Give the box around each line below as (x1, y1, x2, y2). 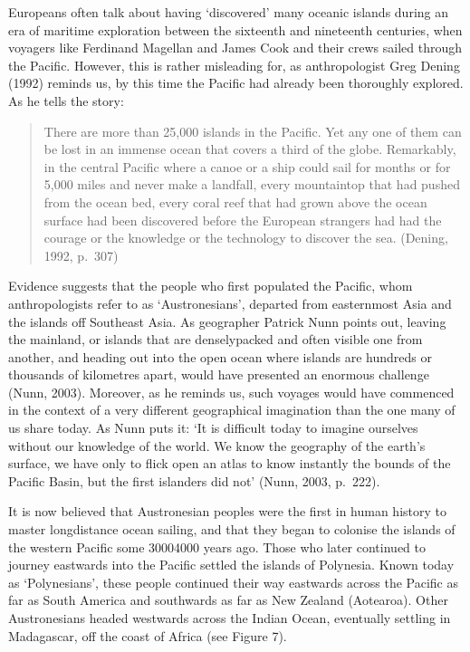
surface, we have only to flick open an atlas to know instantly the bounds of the (8, 454, 451, 473)
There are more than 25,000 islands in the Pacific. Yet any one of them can (43, 121, 462, 140)
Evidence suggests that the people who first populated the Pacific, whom (8, 276, 413, 295)
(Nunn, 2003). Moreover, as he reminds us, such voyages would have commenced (8, 382, 455, 401)
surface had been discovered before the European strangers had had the (43, 210, 442, 229)
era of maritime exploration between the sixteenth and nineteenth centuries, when (8, 20, 463, 39)
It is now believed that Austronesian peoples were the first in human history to (8, 502, 446, 521)
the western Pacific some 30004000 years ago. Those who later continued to (8, 537, 426, 556)
